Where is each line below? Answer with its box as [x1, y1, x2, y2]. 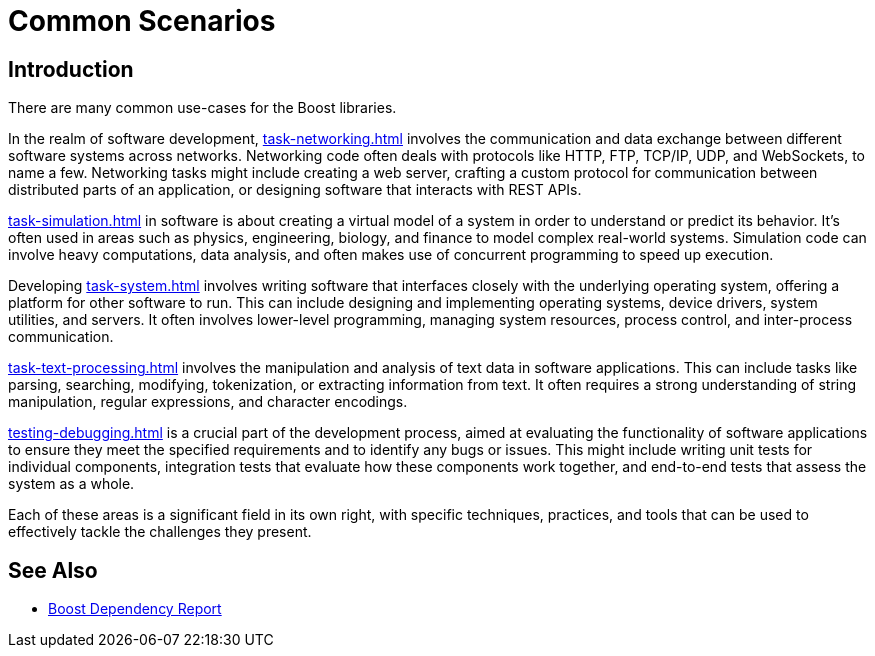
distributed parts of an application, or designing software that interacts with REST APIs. [8, 181, 582, 199]
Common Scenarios [8, 4, 276, 38]
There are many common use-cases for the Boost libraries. [8, 99, 397, 117]
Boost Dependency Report [48, 600, 222, 618]
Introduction [8, 56, 134, 82]
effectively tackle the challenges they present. [8, 523, 312, 541]
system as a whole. [8, 475, 135, 493]
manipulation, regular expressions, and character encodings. [8, 393, 408, 411]
